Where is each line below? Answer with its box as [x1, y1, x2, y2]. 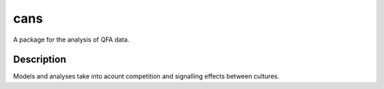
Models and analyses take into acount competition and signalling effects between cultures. [13, 72, 280, 81]
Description [13, 54, 67, 66]
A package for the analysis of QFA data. [13, 35, 129, 44]
